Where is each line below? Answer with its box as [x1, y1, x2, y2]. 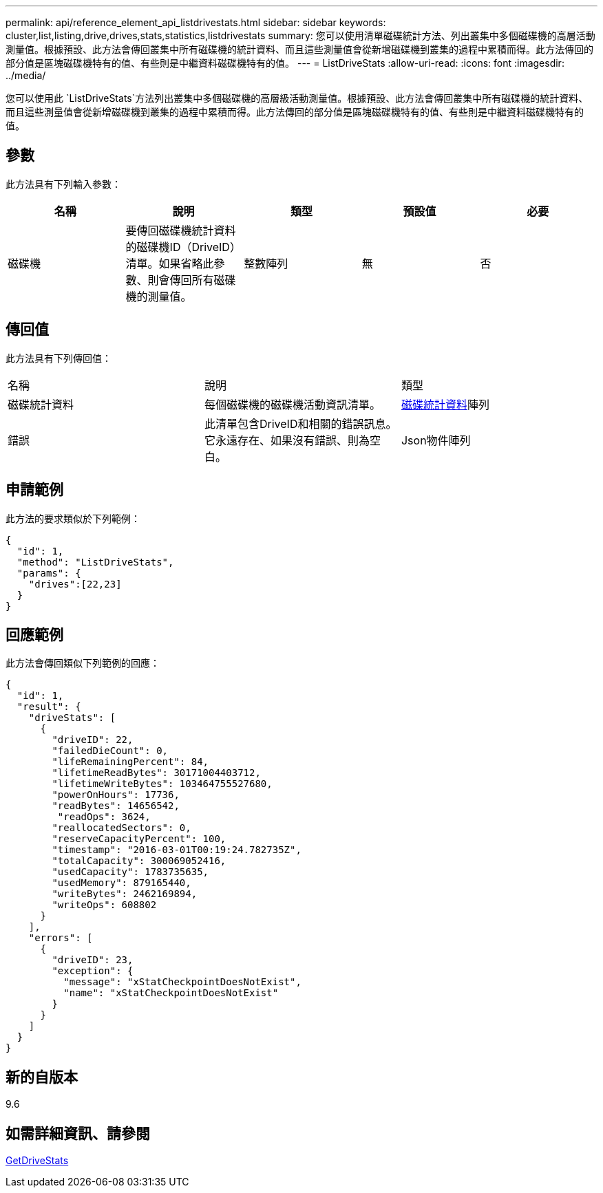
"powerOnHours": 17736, [52, 789, 180, 801]
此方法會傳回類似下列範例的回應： [6, 657, 160, 669]
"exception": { [52, 965, 134, 977]
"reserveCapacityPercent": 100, [52, 833, 226, 845]
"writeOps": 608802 [52, 899, 157, 911]
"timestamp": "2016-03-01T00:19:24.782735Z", [52, 844, 301, 856]
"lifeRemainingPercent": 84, [52, 756, 209, 768]
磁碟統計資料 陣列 [401, 397, 489, 411]
